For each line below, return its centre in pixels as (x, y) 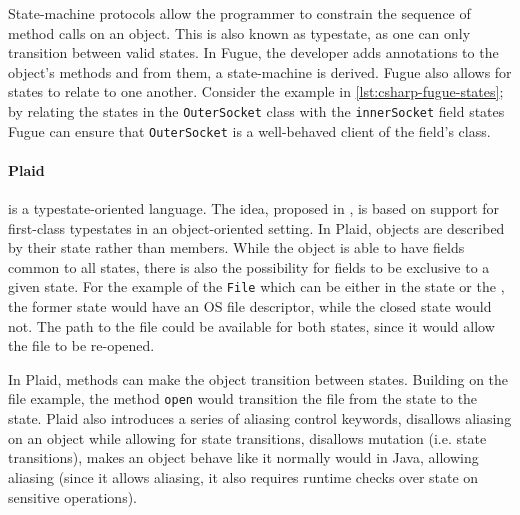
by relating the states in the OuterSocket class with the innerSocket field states (256, 110)
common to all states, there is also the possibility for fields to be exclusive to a (249, 266)
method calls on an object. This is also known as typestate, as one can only (239, 32)
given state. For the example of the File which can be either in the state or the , (256, 286)
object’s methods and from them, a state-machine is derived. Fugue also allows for (260, 71)
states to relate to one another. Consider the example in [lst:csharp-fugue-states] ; (256, 91)
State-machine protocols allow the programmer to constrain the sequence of (239, 13)
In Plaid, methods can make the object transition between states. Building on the (258, 378)
